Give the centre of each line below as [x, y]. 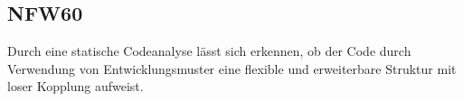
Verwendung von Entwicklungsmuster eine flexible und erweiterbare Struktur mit [232, 68]
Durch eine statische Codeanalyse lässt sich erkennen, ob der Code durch [209, 51]
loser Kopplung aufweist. [76, 86]
